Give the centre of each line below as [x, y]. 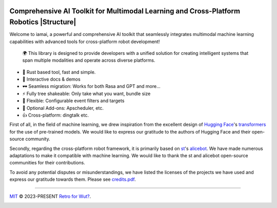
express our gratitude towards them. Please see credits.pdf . [73, 179]
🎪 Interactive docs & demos [51, 79]
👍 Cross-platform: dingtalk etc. [56, 115]
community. [38, 139]
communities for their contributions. [47, 163]
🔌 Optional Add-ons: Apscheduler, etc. [63, 108]
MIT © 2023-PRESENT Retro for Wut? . [50, 196]
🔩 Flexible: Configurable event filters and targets [73, 101]
